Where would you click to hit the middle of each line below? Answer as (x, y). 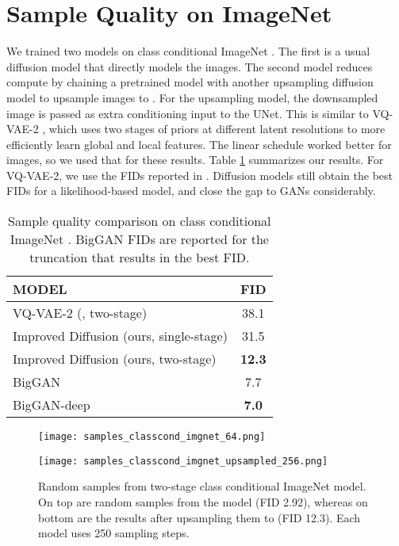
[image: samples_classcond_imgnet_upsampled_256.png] (183, 461)
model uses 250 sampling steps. (114, 533)
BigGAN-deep (52, 405)
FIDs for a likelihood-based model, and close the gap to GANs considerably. (191, 191)
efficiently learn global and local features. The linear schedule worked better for (199, 144)
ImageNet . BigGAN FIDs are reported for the (139, 239)
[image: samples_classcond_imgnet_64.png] (152, 437)
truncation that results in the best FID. (140, 258)
